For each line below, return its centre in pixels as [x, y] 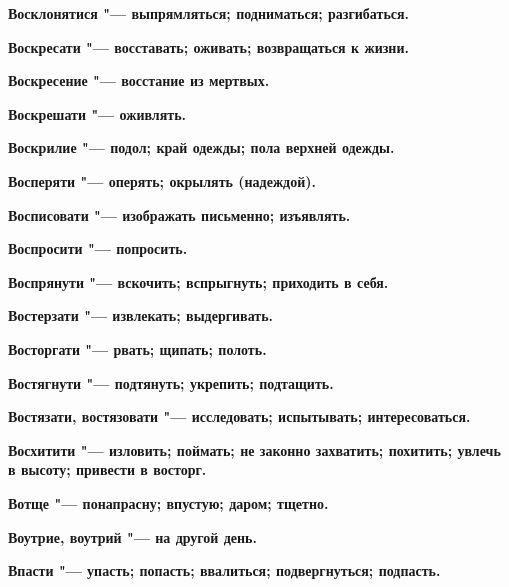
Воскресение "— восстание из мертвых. [139, 80]
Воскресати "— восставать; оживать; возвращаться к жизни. [208, 46]
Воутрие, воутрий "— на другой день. [132, 536]
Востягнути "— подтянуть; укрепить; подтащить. [171, 382]
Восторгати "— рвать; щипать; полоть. [137, 348]
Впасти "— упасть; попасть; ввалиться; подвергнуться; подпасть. [224, 570]
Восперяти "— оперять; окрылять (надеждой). [162, 180]
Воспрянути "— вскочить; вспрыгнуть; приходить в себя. [198, 281]
